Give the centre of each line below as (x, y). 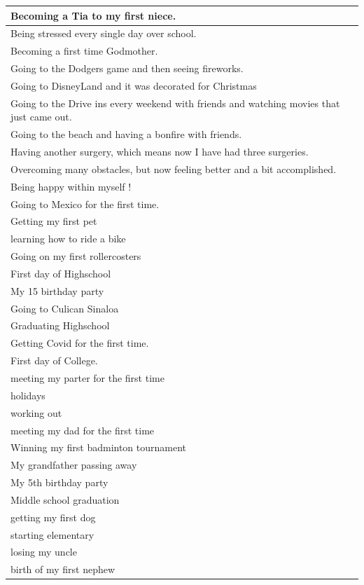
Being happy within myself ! (71, 186)
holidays (28, 395)
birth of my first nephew (63, 569)
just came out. (41, 117)
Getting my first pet (54, 221)
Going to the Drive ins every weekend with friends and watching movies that (175, 103)
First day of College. (54, 360)
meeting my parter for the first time (87, 377)
